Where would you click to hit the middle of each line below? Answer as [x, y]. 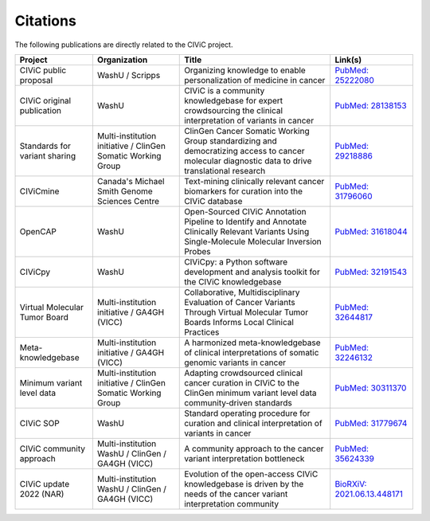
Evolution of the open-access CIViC [251, 474]
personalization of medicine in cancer [255, 80]
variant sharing [48, 155]
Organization [122, 60]
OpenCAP [38, 231]
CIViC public [43, 70]
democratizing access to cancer [244, 151]
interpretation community [232, 503]
